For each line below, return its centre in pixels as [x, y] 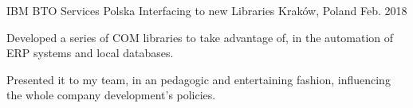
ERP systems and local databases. [90, 53]
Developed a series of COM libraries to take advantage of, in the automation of [200, 37]
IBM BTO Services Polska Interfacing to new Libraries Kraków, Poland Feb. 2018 [207, 10]
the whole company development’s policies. [111, 95]
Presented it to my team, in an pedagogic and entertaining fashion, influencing [199, 79]
